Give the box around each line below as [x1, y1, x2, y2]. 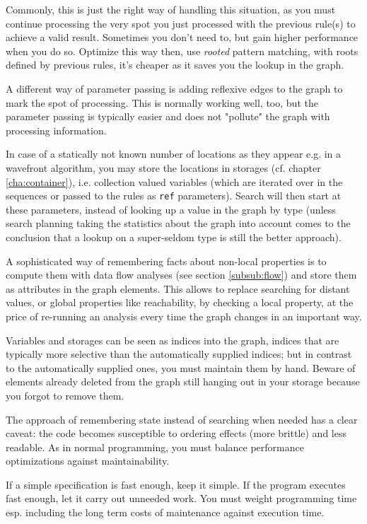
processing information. [6, 122, 107, 137]
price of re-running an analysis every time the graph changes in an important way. [6, 308, 362, 323]
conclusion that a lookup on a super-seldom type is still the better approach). [6, 229, 342, 244]
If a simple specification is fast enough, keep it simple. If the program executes [6, 477, 346, 491]
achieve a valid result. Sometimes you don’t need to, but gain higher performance [6, 30, 359, 45]
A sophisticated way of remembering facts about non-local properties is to [6, 253, 327, 268]
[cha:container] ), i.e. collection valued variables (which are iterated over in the [6, 174, 343, 189]
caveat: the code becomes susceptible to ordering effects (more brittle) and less [6, 426, 346, 441]
